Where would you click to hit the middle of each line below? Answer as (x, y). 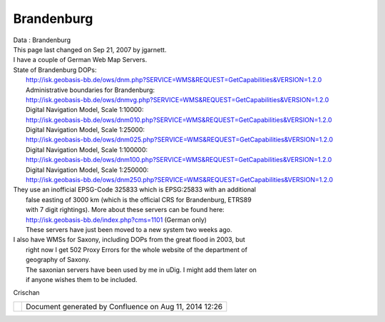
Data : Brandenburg (42, 40)
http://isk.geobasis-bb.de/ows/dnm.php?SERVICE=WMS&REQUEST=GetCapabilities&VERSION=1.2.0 (174, 80)
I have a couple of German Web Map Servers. (80, 60)
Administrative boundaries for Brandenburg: (91, 90)
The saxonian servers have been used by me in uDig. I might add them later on (141, 270)
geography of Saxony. (58, 260)
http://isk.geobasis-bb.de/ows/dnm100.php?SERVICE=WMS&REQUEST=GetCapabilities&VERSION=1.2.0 (179, 160)
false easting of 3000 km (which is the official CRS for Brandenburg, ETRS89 (139, 199)
